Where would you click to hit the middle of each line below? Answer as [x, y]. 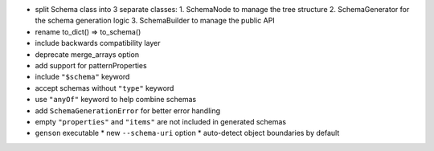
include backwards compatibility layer [98, 43]
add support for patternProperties [91, 65]
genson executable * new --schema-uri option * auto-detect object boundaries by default [187, 133]
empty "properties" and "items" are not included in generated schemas [161, 121]
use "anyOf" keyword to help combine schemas [116, 100]
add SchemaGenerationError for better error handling [128, 110]
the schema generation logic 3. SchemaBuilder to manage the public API [155, 21]
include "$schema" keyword [82, 77]
